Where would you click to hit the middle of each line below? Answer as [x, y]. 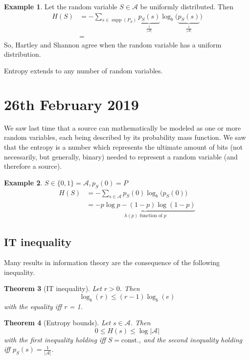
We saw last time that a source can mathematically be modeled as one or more [123, 127]
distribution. [23, 54]
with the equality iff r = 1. [43, 306]
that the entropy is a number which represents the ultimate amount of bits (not [124, 146]
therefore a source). [33, 166]
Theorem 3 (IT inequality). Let [53, 288]
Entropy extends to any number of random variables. [83, 71]
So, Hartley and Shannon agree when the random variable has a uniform [113, 44]
